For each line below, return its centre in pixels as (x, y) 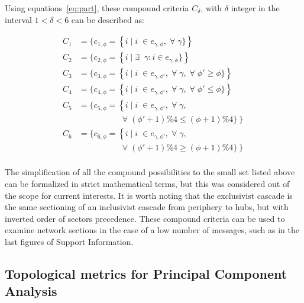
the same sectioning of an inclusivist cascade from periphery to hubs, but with (147, 207)
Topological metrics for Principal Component (146, 274)
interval (18, 19)
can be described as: (108, 19)
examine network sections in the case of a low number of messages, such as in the (152, 230)
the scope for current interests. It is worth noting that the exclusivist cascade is (149, 195)
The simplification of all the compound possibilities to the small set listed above (150, 172)
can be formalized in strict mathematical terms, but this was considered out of (147, 184)
